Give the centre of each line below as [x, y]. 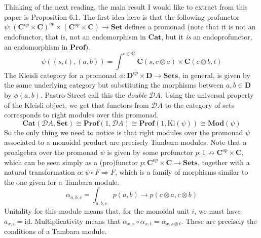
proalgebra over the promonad [51, 152]
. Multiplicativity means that [75, 221]
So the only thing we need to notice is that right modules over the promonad [124, 132]
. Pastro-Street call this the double [94, 95]
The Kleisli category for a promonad [61, 75]
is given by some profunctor [150, 152]
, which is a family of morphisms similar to [182, 172]
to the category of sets [199, 105]
